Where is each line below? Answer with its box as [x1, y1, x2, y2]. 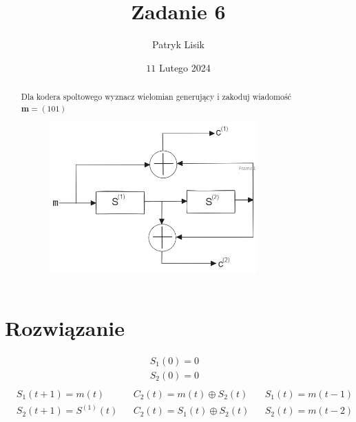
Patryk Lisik [152, 37, 205, 52]
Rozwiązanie [5, 313, 125, 341]
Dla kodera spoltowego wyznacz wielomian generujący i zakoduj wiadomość [21, 91, 291, 103]
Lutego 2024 [158, 60, 211, 74]
